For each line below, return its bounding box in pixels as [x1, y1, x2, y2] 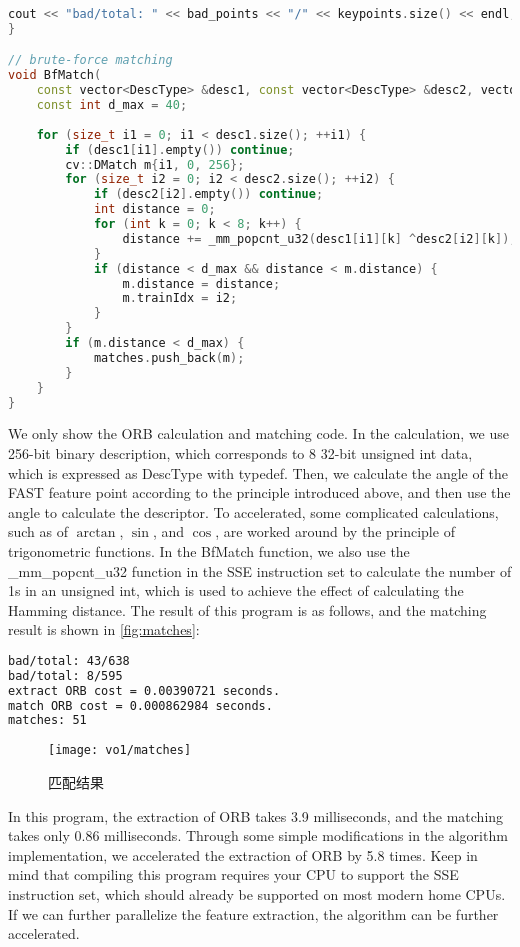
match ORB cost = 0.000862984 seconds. [8, 698, 273, 713]
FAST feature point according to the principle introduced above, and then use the [8, 482, 511, 503]
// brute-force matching [8, 53, 173, 68]
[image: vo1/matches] [48, 743, 192, 758]
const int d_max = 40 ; [36, 98, 188, 113]
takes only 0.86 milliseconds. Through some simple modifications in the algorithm [8, 825, 508, 846]
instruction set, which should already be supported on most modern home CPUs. [8, 883, 506, 904]
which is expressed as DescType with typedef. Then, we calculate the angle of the [8, 462, 508, 483]
